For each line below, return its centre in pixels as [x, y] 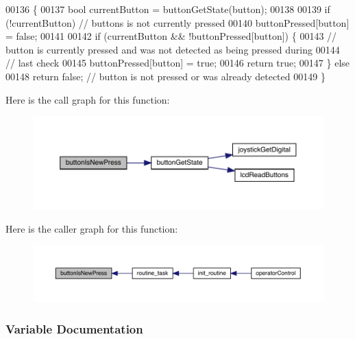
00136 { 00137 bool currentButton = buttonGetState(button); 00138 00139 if [168, 9]
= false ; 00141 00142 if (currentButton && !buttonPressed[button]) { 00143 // [171, 36]
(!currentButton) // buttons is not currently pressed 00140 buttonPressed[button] [177, 22]
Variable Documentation [74, 328]
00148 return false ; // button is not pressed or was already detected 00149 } [166, 76]
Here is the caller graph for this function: [92, 228]
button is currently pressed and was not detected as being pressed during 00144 [173, 49]
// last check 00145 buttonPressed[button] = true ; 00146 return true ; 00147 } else [178, 63]
